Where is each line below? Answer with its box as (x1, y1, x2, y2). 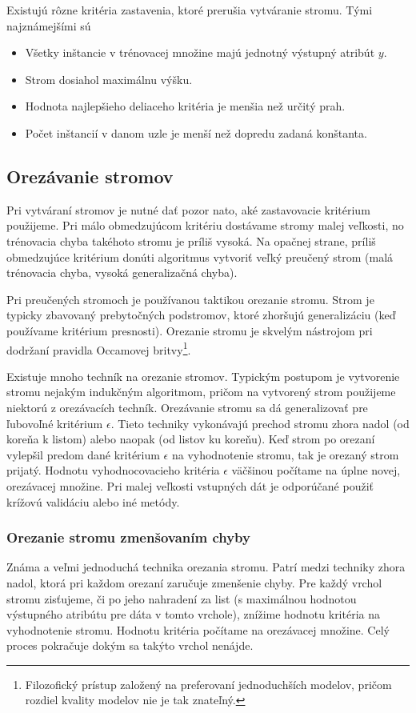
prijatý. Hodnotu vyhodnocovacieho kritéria (6, 462, 220, 479)
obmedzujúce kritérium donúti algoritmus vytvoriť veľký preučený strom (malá (6, 248, 394, 265)
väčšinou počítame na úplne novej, (231, 462, 401, 479)
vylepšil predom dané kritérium (6, 446, 160, 463)
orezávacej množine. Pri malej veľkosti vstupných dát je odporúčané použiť (6, 477, 374, 494)
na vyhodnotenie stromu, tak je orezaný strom (171, 446, 399, 463)
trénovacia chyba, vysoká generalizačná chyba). (6, 264, 238, 281)
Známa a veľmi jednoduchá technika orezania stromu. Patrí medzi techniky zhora (6, 559, 406, 575)
